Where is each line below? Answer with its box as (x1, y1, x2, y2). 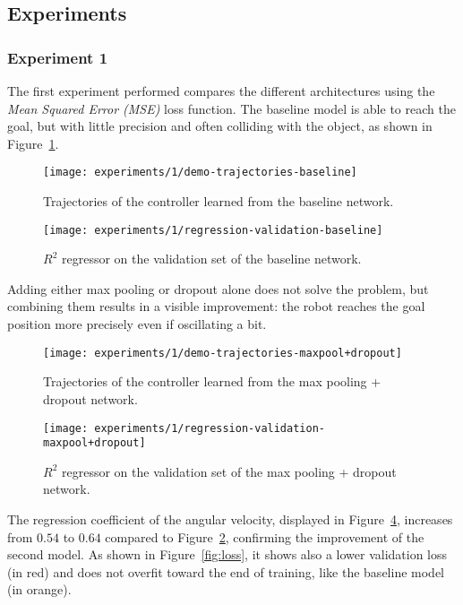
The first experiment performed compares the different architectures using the (7, 82, 435, 99)
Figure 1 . (7, 134, 59, 152)
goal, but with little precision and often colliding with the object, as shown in (7, 117, 433, 135)
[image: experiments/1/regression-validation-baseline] (43, 223, 383, 237)
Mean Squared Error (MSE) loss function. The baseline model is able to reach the (7, 99, 456, 117)
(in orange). (7, 580, 72, 599)
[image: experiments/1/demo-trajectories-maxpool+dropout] (43, 346, 402, 359)
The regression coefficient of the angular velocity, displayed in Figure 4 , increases (7, 510, 453, 528)
